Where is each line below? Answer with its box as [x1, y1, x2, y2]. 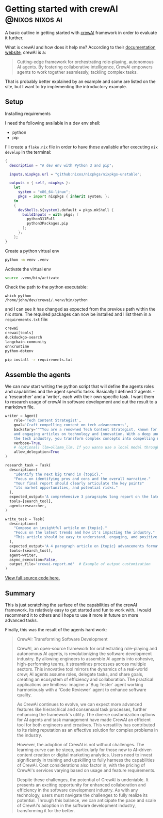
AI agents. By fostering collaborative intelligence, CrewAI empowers [16, 64, 153, 70]
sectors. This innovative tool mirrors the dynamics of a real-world [16, 666, 148, 672]
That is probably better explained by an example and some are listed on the [5, 79, 156, 84]
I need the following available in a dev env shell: [5, 120, 100, 126]
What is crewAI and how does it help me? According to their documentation [5, 44, 156, 50]
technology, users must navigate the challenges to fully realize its [16, 792, 148, 798]
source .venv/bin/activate [5, 275, 60, 280]
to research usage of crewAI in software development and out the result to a [5, 399, 157, 405]
